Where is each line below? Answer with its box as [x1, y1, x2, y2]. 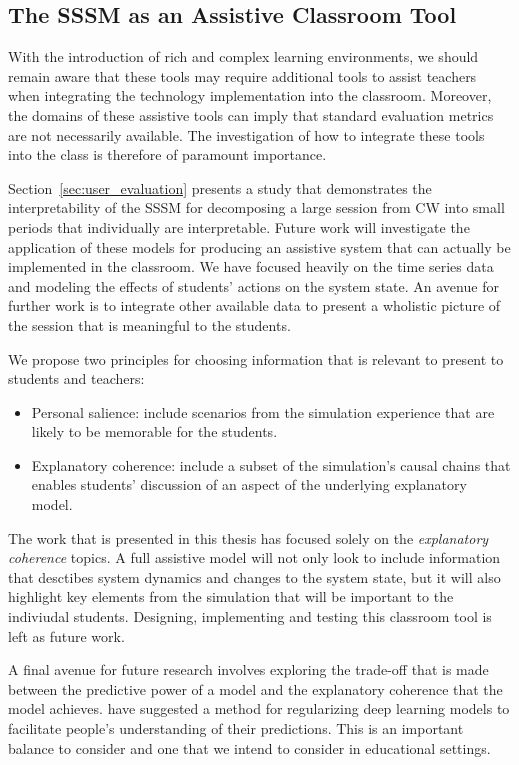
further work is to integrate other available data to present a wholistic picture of [8, 295, 501, 316]
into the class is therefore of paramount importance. [8, 144, 327, 165]
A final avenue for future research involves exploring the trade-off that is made [8, 659, 489, 680]
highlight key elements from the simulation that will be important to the [8, 586, 454, 607]
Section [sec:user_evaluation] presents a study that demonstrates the [8, 177, 432, 198]
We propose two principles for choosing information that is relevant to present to [8, 348, 504, 369]
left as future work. [8, 625, 125, 646]
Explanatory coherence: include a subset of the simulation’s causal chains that [31, 454, 511, 475]
